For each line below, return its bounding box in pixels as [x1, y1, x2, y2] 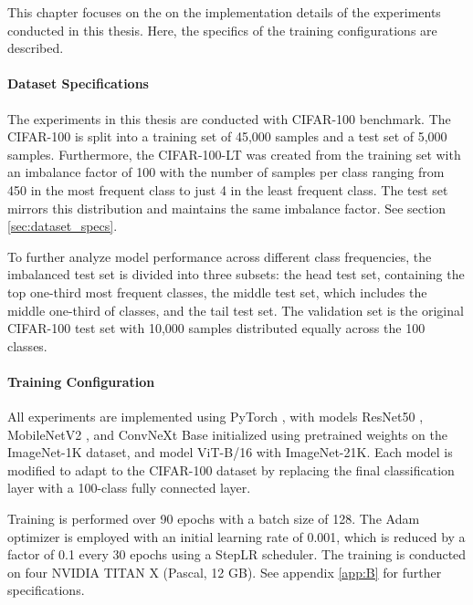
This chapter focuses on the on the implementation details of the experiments [7, 3, 441, 21]
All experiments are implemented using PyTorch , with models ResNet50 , [7, 407, 424, 426]
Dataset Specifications [7, 74, 149, 93]
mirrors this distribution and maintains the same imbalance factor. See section [7, 198, 447, 217]
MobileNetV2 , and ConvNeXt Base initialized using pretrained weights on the [7, 424, 447, 443]
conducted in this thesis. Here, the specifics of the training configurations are [7, 20, 437, 39]
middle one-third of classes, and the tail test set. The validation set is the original [7, 300, 464, 319]
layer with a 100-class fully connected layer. [7, 478, 251, 497]
